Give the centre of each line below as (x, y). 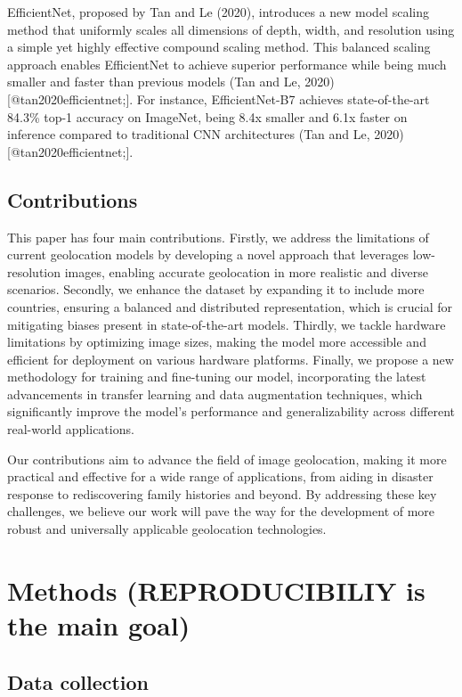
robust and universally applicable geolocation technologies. (167, 529)
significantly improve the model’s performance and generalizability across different (231, 411)
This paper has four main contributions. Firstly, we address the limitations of (218, 237)
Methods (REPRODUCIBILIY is (216, 590)
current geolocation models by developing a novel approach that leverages (208, 254)
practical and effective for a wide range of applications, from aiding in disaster (220, 476)
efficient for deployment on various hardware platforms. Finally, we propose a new (231, 359)
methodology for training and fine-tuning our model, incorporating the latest (217, 377)
